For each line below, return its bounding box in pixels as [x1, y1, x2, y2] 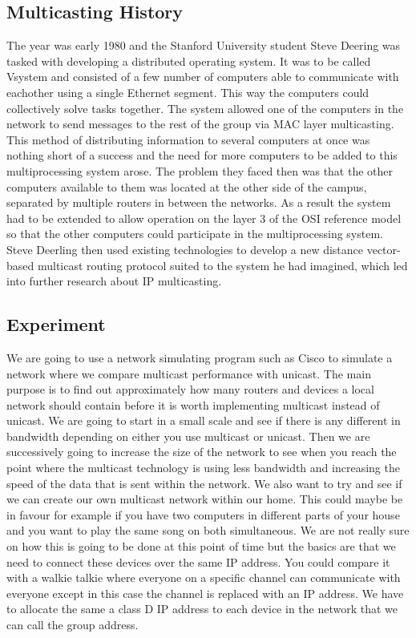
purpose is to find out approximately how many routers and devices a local [6, 381, 374, 398]
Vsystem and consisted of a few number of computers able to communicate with [6, 68, 399, 85]
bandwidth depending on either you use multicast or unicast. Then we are [6, 427, 370, 444]
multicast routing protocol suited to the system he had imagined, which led [37, 256, 408, 273]
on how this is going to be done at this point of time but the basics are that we [6, 538, 396, 555]
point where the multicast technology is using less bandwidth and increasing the [6, 459, 400, 476]
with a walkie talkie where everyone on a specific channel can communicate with [6, 569, 401, 586]
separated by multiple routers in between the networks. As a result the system [6, 194, 391, 211]
